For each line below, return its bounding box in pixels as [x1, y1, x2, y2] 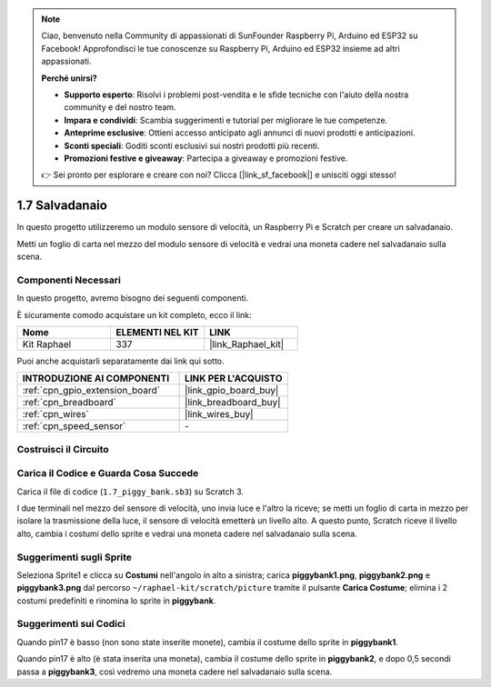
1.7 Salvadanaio [16, 198, 108, 214]
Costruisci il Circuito [16, 443, 109, 455]
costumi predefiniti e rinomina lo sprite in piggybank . [16, 595, 216, 606]
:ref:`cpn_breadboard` [22, 396, 117, 409]
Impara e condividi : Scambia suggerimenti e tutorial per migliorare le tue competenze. [64, 114, 388, 125]
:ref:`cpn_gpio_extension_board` [22, 384, 161, 397]
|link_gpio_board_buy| [185, 384, 279, 397]
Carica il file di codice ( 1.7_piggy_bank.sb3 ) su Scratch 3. [16, 486, 245, 497]
